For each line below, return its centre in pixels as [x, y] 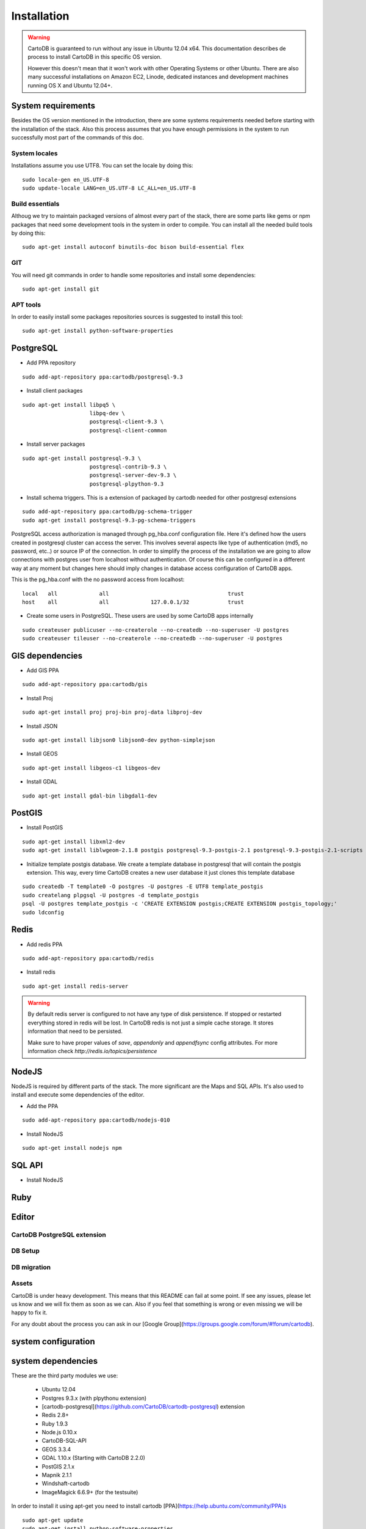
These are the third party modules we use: [65, 1375]
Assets [22, 1283]
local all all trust [133, 594]
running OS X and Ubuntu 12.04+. [70, 85]
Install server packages [56, 444]
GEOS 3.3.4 [56, 1449]
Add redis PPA [45, 944]
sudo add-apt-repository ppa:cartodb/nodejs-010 [96, 1120]
